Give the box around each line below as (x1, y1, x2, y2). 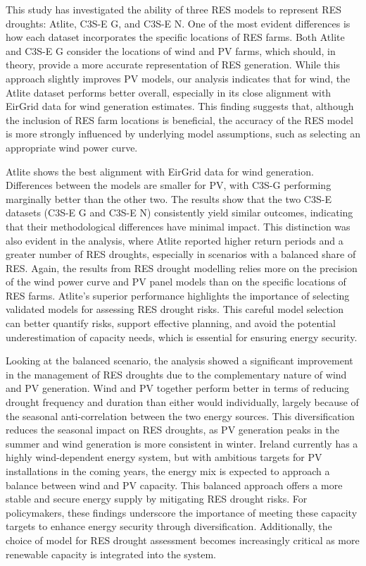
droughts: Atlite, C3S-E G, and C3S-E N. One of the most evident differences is (6, 16, 351, 30)
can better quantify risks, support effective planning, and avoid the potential (6, 316, 336, 331)
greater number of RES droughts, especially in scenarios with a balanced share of (6, 247, 356, 262)
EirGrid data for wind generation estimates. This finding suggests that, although (6, 99, 354, 113)
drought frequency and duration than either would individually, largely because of (6, 395, 359, 410)
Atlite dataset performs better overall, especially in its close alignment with (6, 85, 332, 99)
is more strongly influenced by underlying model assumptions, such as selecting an (6, 126, 360, 141)
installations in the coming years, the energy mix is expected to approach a (6, 464, 330, 478)
